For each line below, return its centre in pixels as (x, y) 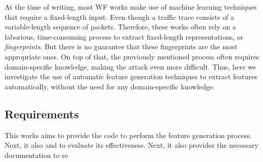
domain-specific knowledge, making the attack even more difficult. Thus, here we (130, 66)
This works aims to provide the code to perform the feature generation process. (128, 135)
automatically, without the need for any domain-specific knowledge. (110, 86)
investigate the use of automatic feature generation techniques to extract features (131, 76)
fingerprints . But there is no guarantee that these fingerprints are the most (121, 46)
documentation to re (36, 155)
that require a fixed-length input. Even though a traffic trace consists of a (120, 17)
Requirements (42, 114)
